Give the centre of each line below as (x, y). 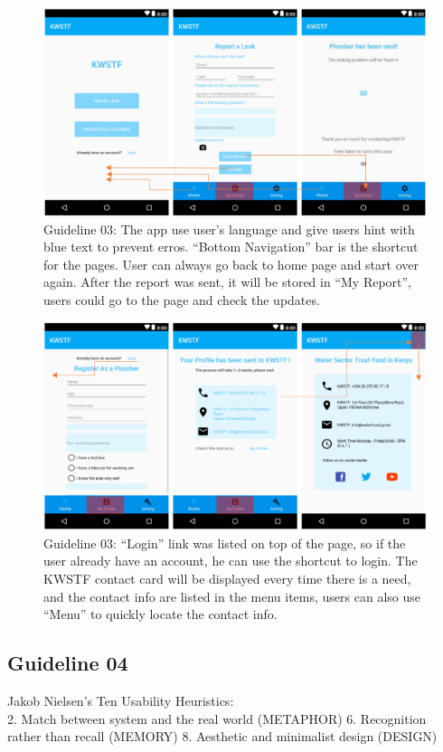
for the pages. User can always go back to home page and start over (231, 264)
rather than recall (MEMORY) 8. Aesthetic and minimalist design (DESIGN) (222, 736)
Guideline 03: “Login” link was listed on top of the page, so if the (225, 543)
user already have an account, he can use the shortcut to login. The (231, 561)
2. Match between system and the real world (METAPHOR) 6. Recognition (217, 718)
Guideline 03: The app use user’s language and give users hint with (229, 228)
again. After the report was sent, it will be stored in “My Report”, (228, 282)
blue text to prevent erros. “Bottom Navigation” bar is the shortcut (231, 247)
